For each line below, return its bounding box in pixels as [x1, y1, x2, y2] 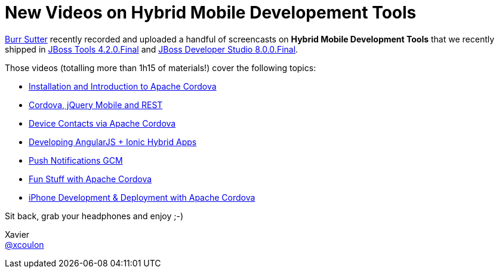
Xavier [5, 229, 30, 240]
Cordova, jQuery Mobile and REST [29, 99, 163, 110]
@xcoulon [5, 239, 44, 250]
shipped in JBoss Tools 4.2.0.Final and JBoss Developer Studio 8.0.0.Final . [5, 44, 298, 54]
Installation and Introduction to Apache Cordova [29, 81, 217, 91]
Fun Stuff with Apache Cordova [29, 173, 152, 184]
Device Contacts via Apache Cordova [29, 118, 176, 128]
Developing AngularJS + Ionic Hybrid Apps [29, 136, 197, 147]
